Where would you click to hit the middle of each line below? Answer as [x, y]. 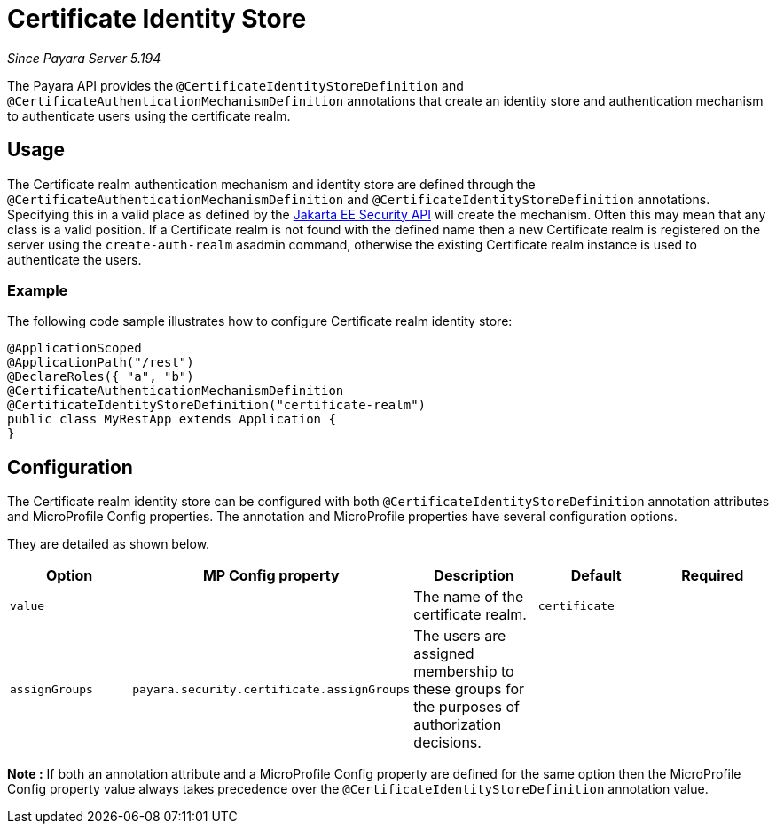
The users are [460, 636]
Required [713, 576]
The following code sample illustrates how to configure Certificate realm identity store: [260, 321]
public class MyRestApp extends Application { [172, 419]
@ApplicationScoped [74, 348]
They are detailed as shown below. [109, 544]
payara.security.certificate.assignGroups [271, 689]
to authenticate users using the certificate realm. [149, 115]
